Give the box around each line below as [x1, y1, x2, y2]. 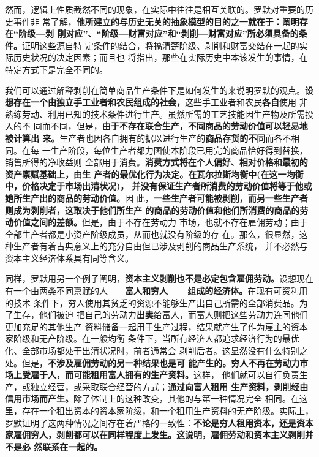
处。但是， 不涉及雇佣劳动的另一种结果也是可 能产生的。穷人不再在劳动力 [5, 356, 300, 369]
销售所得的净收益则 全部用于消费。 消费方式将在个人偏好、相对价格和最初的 [5, 156, 308, 168]
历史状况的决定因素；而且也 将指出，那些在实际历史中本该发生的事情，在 [13, 51, 308, 64]
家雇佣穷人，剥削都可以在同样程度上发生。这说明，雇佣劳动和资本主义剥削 [5, 428, 305, 441]
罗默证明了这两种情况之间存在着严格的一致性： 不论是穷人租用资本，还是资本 [5, 416, 313, 429]
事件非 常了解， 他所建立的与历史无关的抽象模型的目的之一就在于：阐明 [13, 15, 299, 28]
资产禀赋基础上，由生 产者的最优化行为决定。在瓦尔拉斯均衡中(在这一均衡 [5, 167, 304, 180]
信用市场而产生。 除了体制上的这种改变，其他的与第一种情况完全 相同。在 [5, 392, 299, 405]
